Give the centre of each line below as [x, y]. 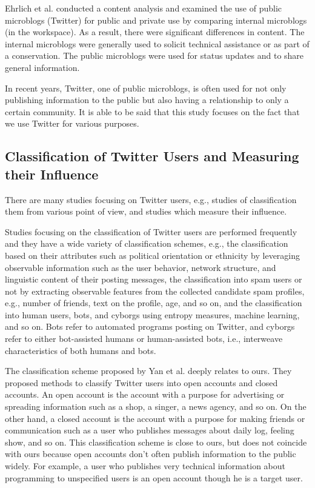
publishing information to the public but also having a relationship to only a [147, 100]
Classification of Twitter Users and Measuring [152, 156]
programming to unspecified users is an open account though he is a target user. [154, 477]
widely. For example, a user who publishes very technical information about [145, 466]
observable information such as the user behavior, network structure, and [141, 267]
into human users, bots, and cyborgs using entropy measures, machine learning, [152, 314]
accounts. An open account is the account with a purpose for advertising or [145, 394]
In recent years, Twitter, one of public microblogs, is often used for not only [146, 88]
